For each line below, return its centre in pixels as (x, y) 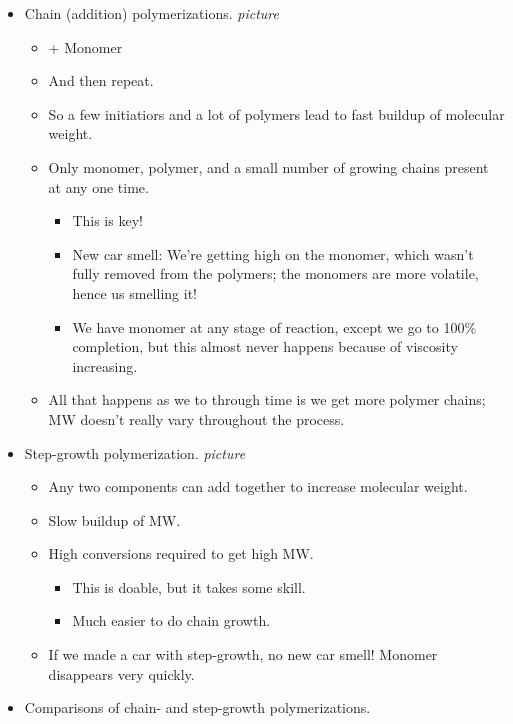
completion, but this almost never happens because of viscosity (265, 346)
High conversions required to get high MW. (181, 553)
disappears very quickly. (121, 673)
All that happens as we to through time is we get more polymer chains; (267, 399)
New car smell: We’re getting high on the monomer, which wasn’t (273, 253)
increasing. (105, 365)
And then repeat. (101, 80)
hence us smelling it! (134, 292)
